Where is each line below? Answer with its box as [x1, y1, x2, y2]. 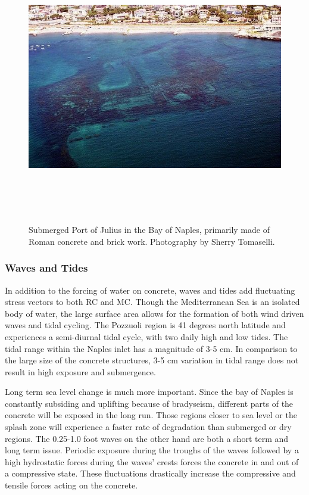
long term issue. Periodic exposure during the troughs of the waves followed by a [5, 444, 299, 456]
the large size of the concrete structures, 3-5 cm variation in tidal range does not [5, 354, 299, 366]
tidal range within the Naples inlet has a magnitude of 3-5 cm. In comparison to [5, 342, 298, 354]
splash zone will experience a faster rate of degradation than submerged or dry [5, 421, 292, 433]
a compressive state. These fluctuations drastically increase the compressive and [5, 467, 296, 480]
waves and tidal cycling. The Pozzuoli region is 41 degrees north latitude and [5, 319, 286, 331]
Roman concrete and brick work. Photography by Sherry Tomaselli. [29, 235, 275, 247]
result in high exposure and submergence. [5, 365, 156, 378]
